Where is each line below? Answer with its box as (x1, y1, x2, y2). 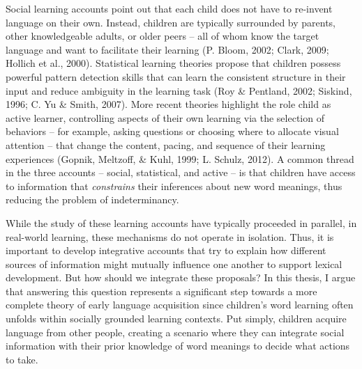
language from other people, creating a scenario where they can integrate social (6, 324, 345, 339)
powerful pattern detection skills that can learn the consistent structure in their (6, 69, 346, 84)
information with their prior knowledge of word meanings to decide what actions (6, 338, 350, 353)
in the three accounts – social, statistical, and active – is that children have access (6, 165, 356, 180)
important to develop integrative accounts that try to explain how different (6, 243, 326, 258)
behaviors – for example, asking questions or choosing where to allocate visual (6, 124, 339, 139)
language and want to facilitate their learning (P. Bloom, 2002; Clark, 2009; (6, 42, 329, 56)
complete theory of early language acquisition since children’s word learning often (6, 297, 354, 312)
